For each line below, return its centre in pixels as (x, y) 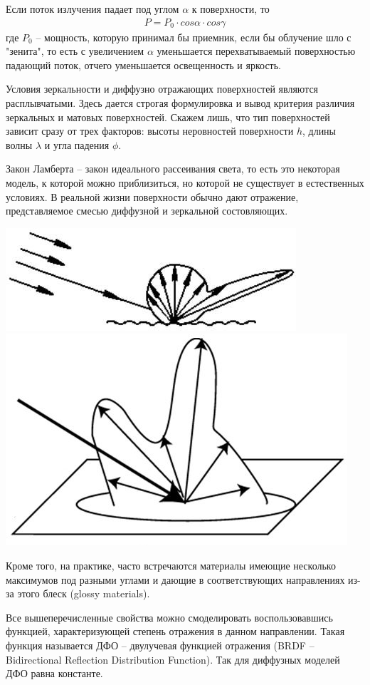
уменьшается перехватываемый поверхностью (256, 51)
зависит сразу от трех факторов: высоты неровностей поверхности (150, 131)
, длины (319, 131)
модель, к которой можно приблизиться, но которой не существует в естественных (185, 182)
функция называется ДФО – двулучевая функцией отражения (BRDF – (160, 645)
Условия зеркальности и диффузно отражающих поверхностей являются (162, 89)
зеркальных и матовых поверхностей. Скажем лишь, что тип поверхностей (168, 117)
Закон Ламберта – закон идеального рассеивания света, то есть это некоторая (173, 169)
